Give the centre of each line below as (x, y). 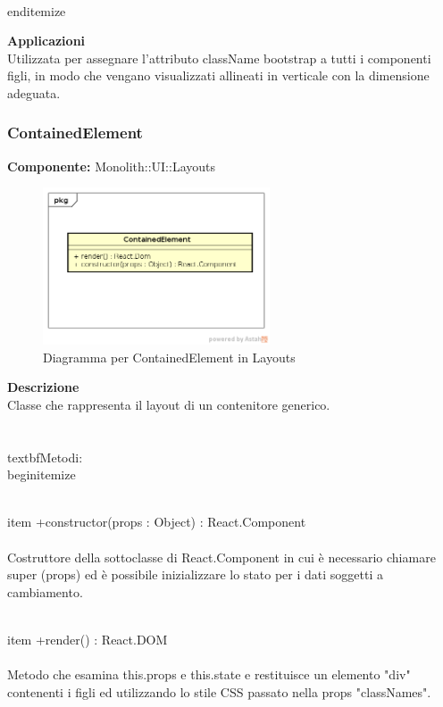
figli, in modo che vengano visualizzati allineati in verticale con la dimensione (218, 75)
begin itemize (42, 474)
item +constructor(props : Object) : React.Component (157, 522)
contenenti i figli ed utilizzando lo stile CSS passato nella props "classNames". (219, 691)
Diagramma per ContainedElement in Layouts (169, 357)
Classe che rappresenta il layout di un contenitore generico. (169, 404)
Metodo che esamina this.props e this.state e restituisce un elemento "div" (209, 674)
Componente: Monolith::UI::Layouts (111, 166)
